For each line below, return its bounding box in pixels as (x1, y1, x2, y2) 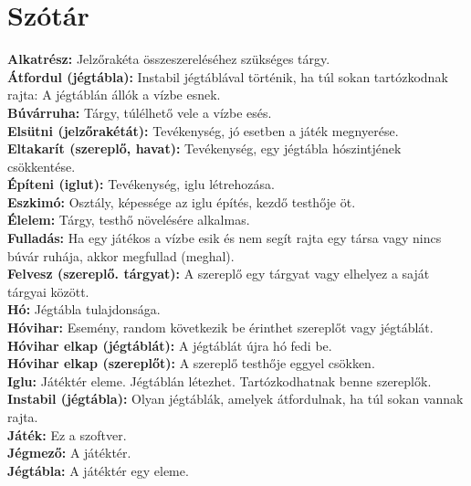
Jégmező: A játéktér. (7, 443, 131, 462)
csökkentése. (7, 156, 76, 175)
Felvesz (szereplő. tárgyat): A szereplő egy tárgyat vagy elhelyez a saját (7, 264, 430, 283)
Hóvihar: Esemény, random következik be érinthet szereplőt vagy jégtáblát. (7, 318, 434, 337)
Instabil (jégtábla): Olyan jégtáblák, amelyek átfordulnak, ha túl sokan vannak (7, 389, 464, 408)
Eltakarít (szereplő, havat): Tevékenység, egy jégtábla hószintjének (7, 139, 402, 158)
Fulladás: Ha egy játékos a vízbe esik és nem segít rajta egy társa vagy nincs (7, 228, 442, 248)
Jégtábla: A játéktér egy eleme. (7, 460, 189, 480)
